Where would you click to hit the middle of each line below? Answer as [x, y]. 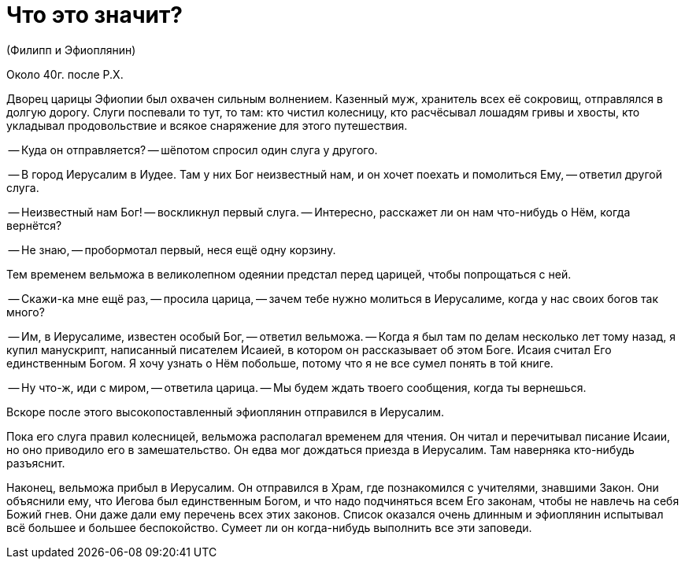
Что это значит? [94, 15]
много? [26, 312]
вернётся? [34, 225]
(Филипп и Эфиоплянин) [71, 50]
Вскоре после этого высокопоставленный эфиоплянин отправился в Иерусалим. [226, 412]
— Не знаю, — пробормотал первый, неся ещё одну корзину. [172, 249]
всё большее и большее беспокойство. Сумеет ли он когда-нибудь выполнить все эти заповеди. [269, 527]
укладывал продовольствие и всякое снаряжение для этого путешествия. [207, 125]
